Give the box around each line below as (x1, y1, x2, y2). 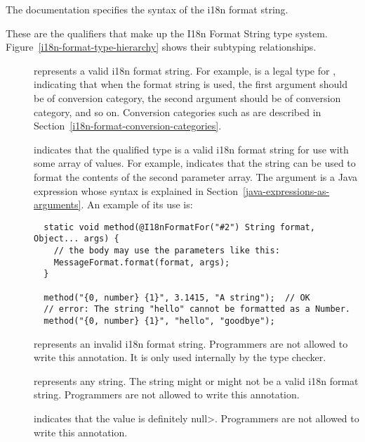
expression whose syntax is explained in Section (34, 183, 238, 198)
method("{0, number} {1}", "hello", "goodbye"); (44, 315, 275, 326)
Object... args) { (34, 234, 119, 244)
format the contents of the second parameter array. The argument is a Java (34, 169, 358, 184)
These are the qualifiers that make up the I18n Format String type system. (6, 25, 328, 40)
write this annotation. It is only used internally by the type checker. (34, 350, 326, 365)
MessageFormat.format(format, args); (53, 257, 230, 267)
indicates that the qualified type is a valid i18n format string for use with (34, 141, 349, 156)
